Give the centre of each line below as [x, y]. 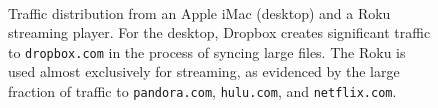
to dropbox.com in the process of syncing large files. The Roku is [207, 51]
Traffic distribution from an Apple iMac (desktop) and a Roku [199, 12]
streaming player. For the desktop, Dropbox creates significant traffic [219, 32]
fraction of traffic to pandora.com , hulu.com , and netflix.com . [202, 91]
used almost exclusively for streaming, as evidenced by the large [204, 71]
